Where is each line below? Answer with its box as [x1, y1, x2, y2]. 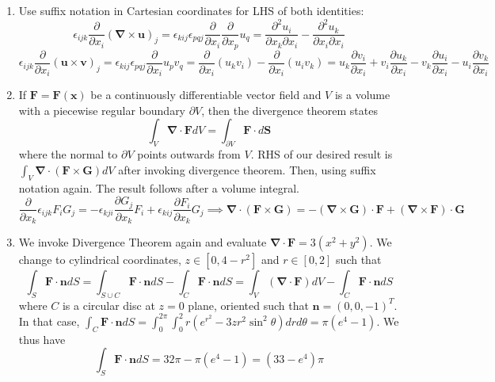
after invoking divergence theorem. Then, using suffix [118, 161, 376, 178]
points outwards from [137, 146, 241, 162]
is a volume [334, 86, 390, 103]
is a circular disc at [62, 296, 155, 313]
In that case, [18, 312, 80, 329]
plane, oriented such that [188, 296, 309, 313]
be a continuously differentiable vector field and [90, 86, 322, 103]
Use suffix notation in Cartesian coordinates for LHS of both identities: [18, 2, 364, 18]
